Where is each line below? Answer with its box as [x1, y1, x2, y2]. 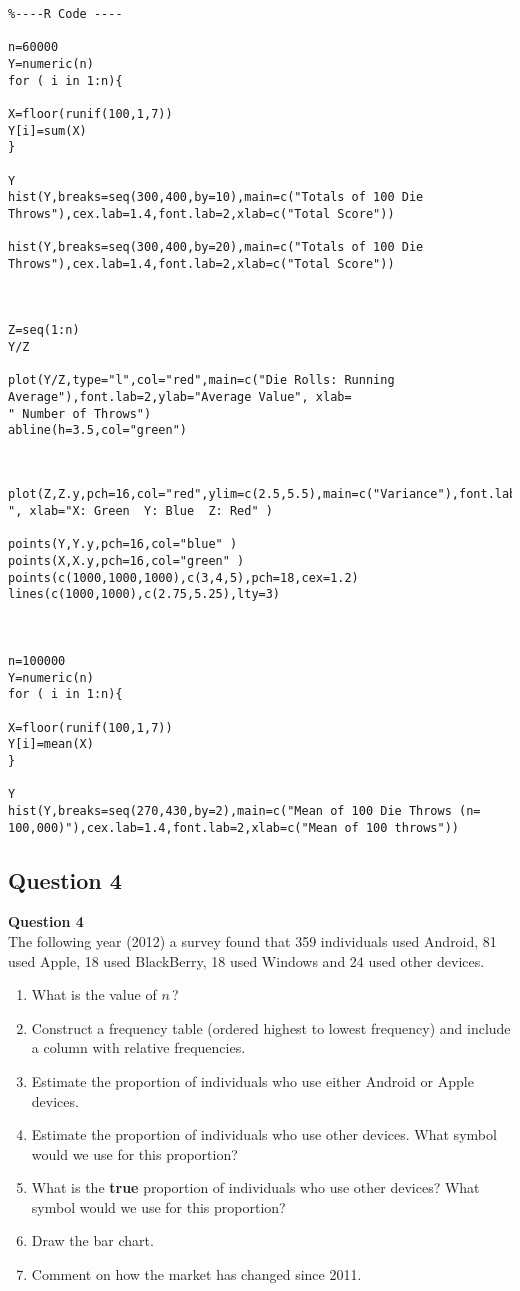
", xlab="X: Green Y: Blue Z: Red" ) [8, 504, 273, 519]
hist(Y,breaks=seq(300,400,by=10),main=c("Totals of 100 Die [8, 190, 424, 205]
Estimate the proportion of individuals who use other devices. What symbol [31, 1124, 497, 1145]
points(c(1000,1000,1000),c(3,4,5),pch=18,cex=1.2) [8, 570, 359, 585]
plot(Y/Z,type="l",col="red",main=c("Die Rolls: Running [8, 373, 395, 388]
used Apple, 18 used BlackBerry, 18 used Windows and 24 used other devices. [8, 950, 485, 971]
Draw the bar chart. [31, 1230, 154, 1251]
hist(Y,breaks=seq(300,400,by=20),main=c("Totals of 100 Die [8, 240, 424, 255]
